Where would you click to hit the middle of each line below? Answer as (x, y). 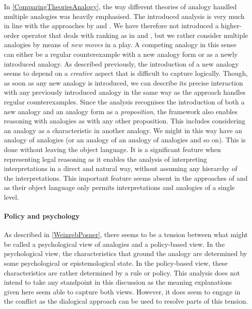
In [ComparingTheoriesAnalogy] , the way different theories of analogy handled (120, 6)
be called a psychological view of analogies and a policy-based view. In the (114, 244)
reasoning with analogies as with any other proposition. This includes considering (125, 121)
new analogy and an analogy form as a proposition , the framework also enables (121, 111)
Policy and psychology (42, 216)
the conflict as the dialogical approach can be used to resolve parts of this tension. (126, 301)
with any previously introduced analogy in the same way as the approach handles (125, 92)
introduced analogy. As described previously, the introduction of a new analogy (121, 63)
